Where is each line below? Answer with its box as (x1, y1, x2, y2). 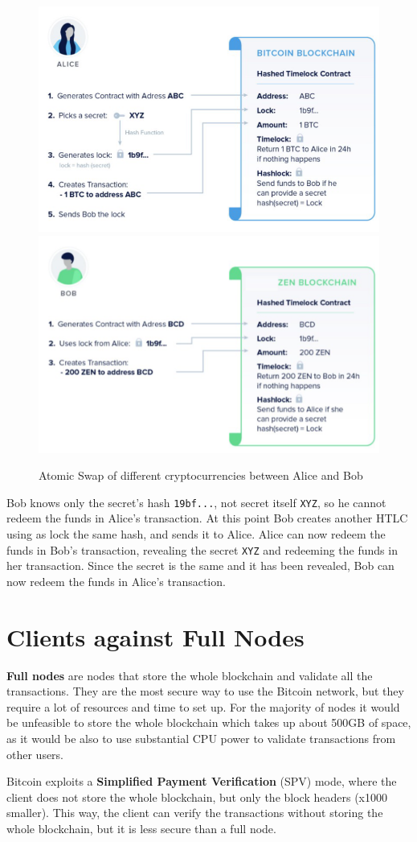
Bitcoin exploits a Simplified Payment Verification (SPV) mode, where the (6, 773, 397, 790)
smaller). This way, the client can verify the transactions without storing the (6, 804, 383, 821)
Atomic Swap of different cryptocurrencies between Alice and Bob (39, 467, 363, 484)
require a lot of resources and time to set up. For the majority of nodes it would (6, 698, 400, 715)
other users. (6, 745, 64, 762)
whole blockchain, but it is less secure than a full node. (6, 819, 276, 836)
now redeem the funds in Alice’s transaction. (6, 572, 226, 589)
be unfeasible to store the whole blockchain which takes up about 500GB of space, (6, 714, 411, 731)
